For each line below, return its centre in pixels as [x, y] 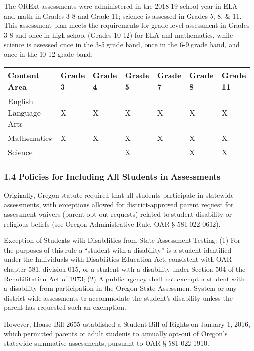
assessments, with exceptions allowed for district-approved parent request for [119, 204]
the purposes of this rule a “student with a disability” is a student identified [118, 249]
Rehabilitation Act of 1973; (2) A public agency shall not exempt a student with [125, 278]
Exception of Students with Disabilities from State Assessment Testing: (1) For [122, 240]
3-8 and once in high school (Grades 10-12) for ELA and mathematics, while [118, 35]
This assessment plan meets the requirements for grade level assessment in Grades [127, 25]
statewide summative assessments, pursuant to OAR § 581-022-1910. [106, 343]
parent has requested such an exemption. [65, 307]
